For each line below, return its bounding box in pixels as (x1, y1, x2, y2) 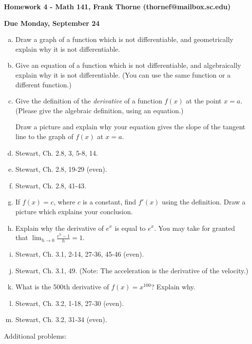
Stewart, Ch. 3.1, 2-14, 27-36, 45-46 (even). (15, 248, 144, 259)
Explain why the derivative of (15, 223, 104, 233)
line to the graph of (15, 131, 74, 141)
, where (53, 197, 76, 207)
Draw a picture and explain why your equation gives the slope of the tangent (15, 121, 246, 132)
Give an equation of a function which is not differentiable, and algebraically (15, 60, 241, 70)
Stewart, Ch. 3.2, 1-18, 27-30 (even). (15, 298, 124, 308)
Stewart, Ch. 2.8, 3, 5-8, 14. (15, 147, 98, 158)
